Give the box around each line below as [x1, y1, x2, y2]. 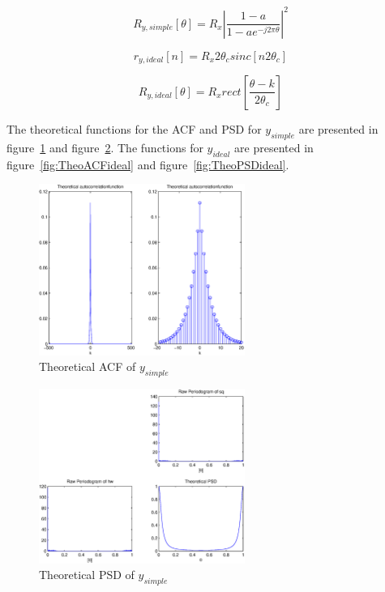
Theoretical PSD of [39, 566, 135, 583]
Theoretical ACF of [39, 358, 136, 375]
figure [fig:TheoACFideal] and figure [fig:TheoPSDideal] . [6, 155, 289, 172]
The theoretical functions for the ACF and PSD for [6, 120, 262, 137]
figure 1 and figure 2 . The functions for [6, 138, 203, 155]
